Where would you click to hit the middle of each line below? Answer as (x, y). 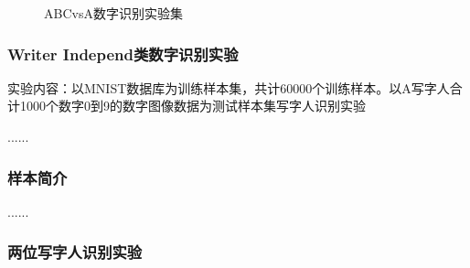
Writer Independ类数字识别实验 (123, 54)
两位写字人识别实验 (75, 252)
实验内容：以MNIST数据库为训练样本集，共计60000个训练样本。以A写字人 (229, 87)
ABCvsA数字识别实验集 (113, 13)
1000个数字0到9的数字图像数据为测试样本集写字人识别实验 (192, 106)
